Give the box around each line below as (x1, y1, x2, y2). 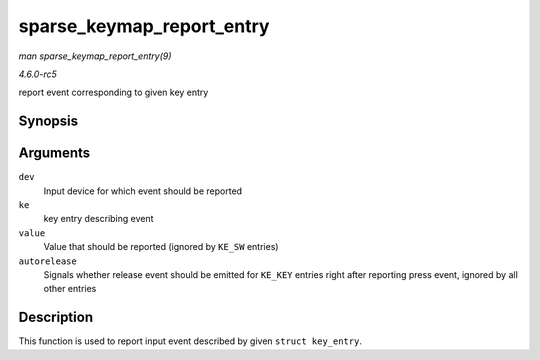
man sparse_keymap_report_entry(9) (18, 50, 172, 62)
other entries (43, 283, 97, 295)
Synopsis (18, 113, 79, 130)
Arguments (18, 145, 91, 162)
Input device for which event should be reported (43, 185, 243, 197)
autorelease (18, 255, 77, 267)
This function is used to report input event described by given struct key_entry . (18, 335, 362, 347)
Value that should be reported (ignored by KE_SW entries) (43, 241, 279, 253)
